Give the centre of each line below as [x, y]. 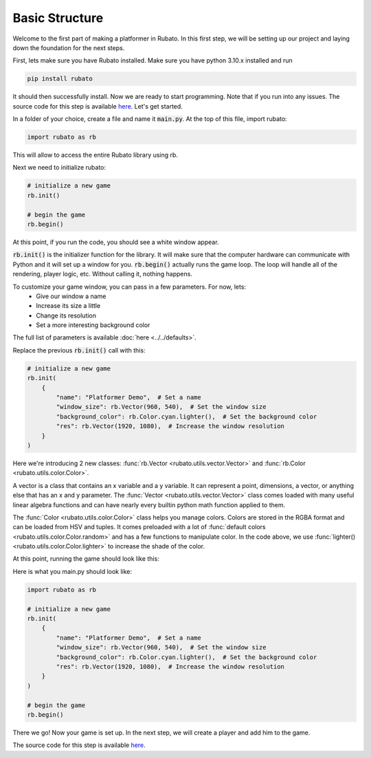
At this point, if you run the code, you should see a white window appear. [116, 242]
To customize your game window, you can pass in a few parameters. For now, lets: [130, 287]
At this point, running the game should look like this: [86, 559]
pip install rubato [60, 79]
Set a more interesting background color [93, 325]
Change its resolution [66, 315]
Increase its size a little [68, 306]
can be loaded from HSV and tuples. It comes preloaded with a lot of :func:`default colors [139, 527]
